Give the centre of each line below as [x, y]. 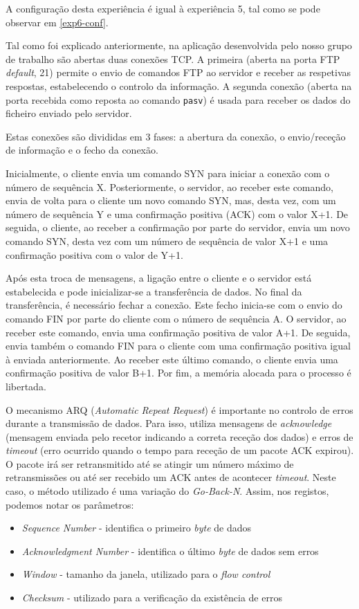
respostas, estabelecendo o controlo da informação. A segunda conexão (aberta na [179, 85]
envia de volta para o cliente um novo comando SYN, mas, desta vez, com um [171, 200]
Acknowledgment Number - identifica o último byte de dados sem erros [170, 551]
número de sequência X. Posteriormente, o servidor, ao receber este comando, [169, 187]
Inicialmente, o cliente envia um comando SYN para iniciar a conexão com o [168, 173]
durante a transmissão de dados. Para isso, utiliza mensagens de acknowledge [169, 423]
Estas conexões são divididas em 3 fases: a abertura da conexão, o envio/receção [176, 136]
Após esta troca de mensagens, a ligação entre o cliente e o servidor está [159, 278]
